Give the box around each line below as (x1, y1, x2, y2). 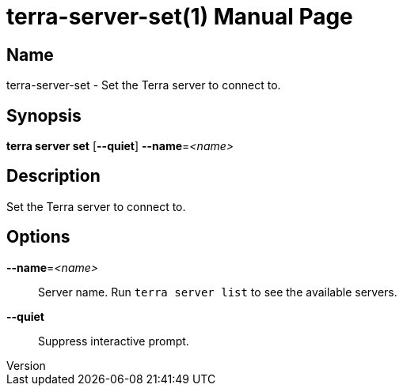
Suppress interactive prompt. (38, 334, 189, 348)
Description (6, 166, 101, 187)
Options (6, 227, 70, 247)
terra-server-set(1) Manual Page (6, 3, 353, 30)
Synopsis (6, 105, 82, 126)
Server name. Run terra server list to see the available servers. (38, 285, 397, 299)
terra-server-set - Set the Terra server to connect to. (6, 78, 281, 92)
